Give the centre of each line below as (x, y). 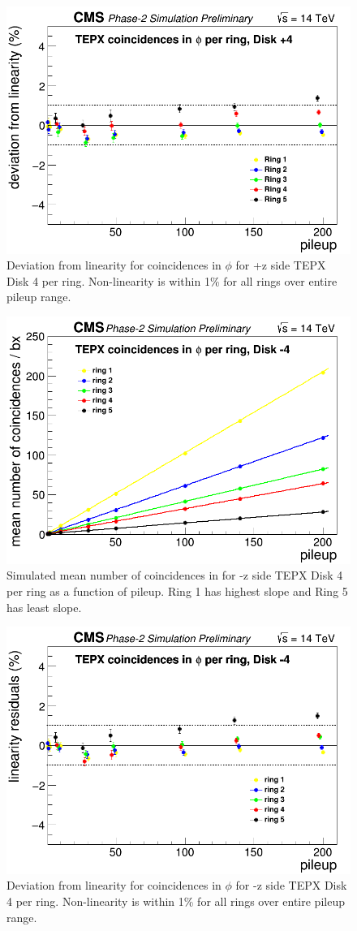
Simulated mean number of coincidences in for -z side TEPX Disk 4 (175, 575)
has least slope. (44, 607)
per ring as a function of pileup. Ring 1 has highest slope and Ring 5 (177, 590)
